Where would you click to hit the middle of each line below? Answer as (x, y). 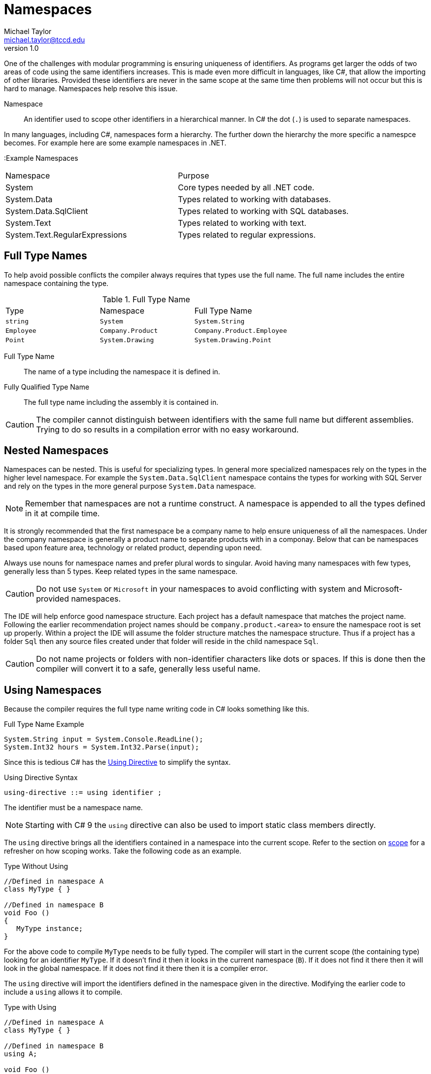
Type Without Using (36, 866)
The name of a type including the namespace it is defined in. (122, 371)
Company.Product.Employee (241, 330)
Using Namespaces (53, 690)
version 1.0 (21, 48)
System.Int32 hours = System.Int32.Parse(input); (102, 747)
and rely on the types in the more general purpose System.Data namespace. (130, 486)
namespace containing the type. (56, 283)
